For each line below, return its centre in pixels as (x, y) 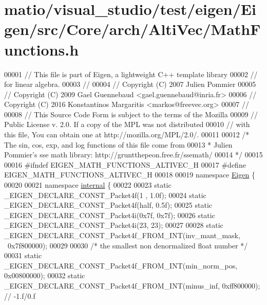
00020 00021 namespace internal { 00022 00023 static (88, 185)
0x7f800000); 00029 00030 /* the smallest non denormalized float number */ (128, 245)
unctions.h (42, 49)
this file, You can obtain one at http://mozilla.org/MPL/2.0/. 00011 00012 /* (127, 134)
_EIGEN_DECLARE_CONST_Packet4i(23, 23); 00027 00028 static (114, 225)
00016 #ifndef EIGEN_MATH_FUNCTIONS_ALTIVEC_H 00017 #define (125, 164)
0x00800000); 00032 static (45, 275)
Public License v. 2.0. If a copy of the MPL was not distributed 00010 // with (127, 124)
